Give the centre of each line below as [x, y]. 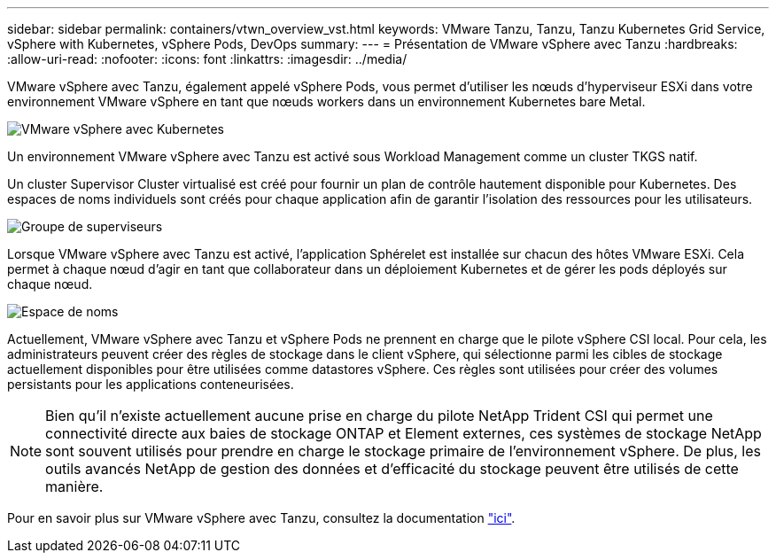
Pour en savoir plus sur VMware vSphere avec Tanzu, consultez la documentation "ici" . [261, 518]
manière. [74, 486]
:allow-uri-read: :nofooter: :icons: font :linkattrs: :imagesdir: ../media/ [207, 59]
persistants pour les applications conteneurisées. [151, 384]
